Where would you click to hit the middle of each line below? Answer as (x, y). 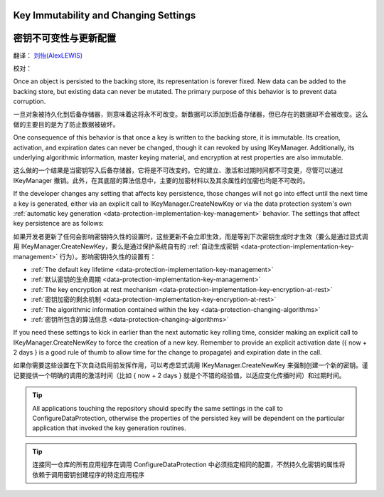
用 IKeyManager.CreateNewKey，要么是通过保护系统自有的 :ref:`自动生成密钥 (126, 246)
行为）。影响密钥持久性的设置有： (108, 256)
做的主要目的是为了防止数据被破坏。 (66, 124)
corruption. (30, 101)
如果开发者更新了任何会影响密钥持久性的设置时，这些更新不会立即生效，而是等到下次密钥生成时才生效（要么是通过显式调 (191, 236)
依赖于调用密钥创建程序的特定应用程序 (89, 474)
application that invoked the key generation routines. (109, 428)
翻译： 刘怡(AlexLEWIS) (48, 55)
